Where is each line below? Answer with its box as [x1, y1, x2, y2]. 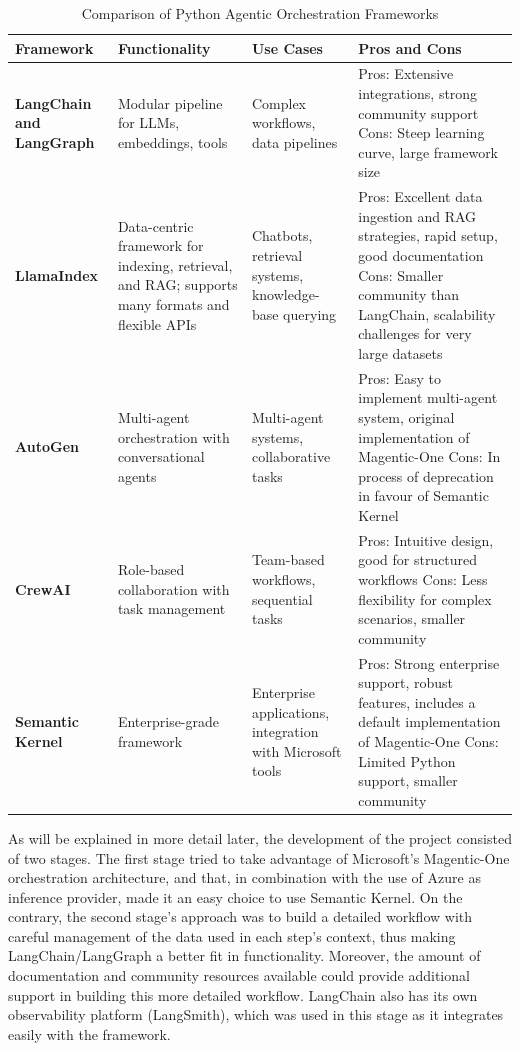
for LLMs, [117, 112, 180, 133]
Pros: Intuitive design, [358, 529, 494, 550]
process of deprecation [358, 465, 494, 486]
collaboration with [117, 578, 230, 599]
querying [283, 303, 337, 324]
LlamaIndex [15, 264, 99, 285]
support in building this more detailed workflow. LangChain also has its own [8, 984, 478, 1005]
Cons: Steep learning [358, 122, 485, 143]
